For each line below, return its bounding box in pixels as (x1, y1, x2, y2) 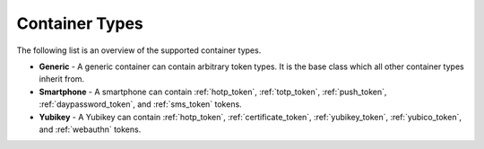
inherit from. (39, 74, 85, 84)
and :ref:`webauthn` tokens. (39, 124, 142, 135)
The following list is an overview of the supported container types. (16, 45, 262, 56)
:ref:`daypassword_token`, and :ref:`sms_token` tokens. (39, 99, 242, 110)
